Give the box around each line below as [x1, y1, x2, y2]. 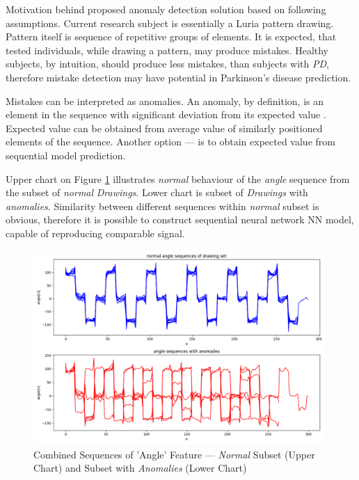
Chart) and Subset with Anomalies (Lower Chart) [33, 461, 247, 475]
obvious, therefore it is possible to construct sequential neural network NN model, [6, 212, 354, 227]
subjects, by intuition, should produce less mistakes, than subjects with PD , [6, 56, 329, 71]
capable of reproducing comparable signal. [6, 225, 185, 240]
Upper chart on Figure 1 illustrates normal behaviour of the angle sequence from [6, 171, 350, 186]
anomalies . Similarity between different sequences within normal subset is [6, 198, 319, 213]
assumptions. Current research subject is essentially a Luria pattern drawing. [6, 15, 334, 30]
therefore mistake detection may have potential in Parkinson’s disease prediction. [6, 70, 351, 84]
